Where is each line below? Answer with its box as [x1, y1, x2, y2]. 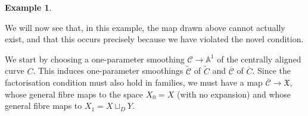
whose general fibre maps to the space [5, 87, 144, 100]
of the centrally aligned [217, 52, 301, 65]
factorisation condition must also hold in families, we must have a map [5, 76, 263, 89]
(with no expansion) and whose [176, 87, 291, 100]
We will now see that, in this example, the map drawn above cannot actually [5, 21, 285, 33]
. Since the [252, 64, 291, 77]
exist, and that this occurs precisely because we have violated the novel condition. [5, 33, 304, 45]
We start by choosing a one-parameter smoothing [5, 52, 185, 65]
